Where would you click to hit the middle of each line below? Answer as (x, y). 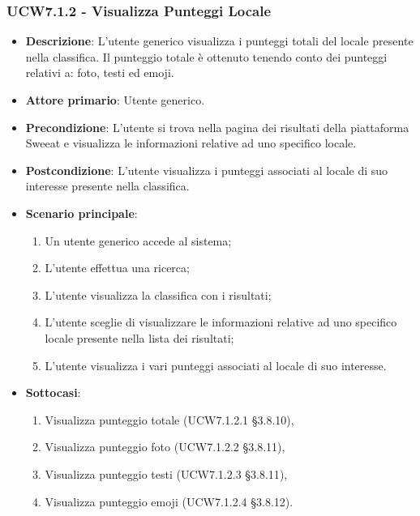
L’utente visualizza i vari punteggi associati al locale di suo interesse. (216, 365)
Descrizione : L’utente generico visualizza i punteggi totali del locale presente (219, 41)
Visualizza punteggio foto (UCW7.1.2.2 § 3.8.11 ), (165, 447)
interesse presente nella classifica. (107, 186)
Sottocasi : (53, 392)
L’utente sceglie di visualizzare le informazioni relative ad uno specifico (221, 322)
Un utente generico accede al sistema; (138, 240)
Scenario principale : (81, 213)
